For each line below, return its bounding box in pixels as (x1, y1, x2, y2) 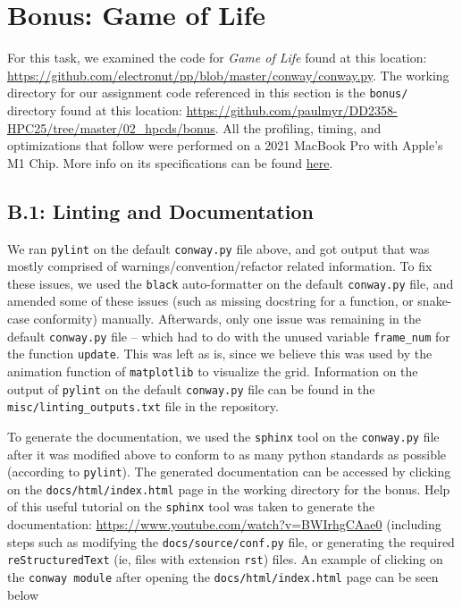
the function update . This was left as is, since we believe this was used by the (7, 344, 433, 363)
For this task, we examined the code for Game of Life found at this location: (7, 48, 427, 67)
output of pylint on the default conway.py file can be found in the (7, 379, 375, 398)
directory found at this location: (7, 100, 182, 119)
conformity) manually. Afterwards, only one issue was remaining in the (33, 309, 421, 328)
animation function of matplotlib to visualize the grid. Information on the (7, 361, 418, 380)
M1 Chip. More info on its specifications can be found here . (7, 153, 333, 172)
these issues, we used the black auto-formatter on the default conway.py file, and (7, 274, 454, 292)
